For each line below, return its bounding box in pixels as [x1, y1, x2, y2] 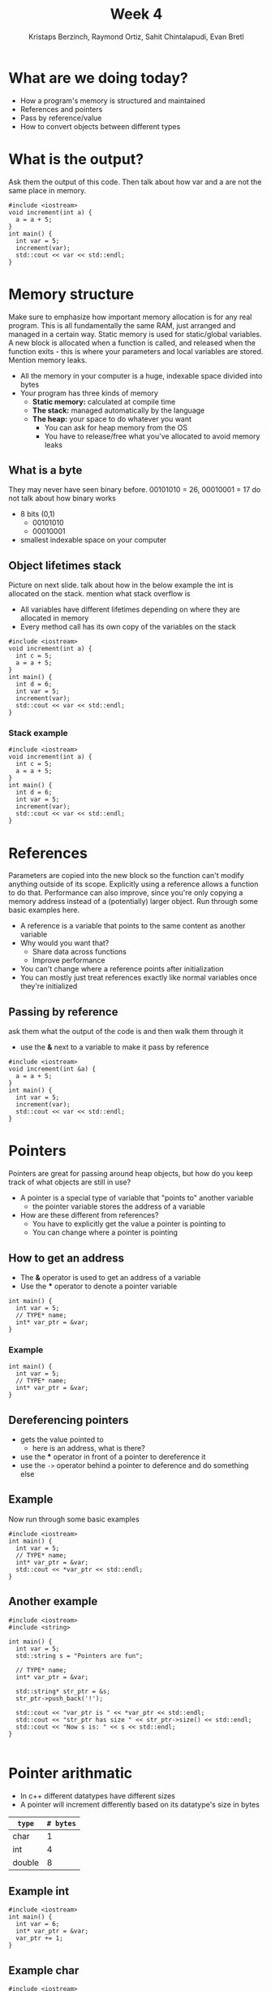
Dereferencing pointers [8, 1413, 129, 1426]
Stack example [8, 728, 69, 739]
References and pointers [19, 104, 103, 114]
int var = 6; [15, 1920, 60, 1928]
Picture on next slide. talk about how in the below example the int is [8, 580, 234, 590]
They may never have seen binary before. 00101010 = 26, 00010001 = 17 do [8, 485, 261, 495]
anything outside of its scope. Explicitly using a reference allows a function [8, 879, 259, 889]
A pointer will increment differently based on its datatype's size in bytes [19, 1799, 260, 1809]
